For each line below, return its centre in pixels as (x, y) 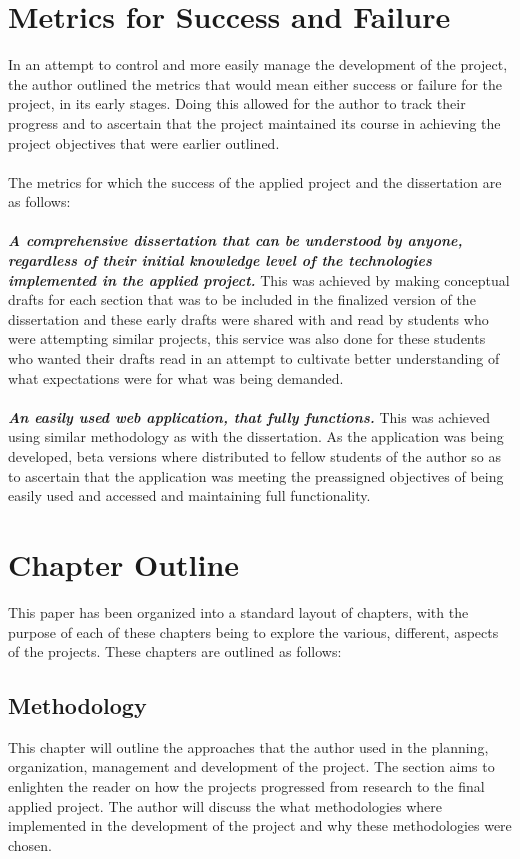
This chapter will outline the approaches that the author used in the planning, (248, 746)
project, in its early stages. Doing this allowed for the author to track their (237, 103)
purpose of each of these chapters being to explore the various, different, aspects (253, 631)
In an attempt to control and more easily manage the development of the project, (258, 64)
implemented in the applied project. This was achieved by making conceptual (259, 279)
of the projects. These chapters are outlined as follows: (175, 651)
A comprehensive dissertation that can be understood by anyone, (235, 240)
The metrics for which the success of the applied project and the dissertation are (255, 181)
